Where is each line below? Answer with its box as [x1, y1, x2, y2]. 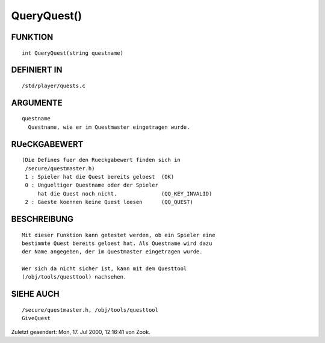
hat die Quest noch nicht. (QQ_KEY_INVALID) [37, 190, 212, 197]
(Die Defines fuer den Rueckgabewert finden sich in [22, 156, 181, 164]
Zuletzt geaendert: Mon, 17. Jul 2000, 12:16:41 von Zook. [11, 328, 150, 335]
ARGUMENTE [11, 97, 63, 108]
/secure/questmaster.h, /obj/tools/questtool [22, 306, 159, 313]
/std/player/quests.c [22, 82, 85, 89]
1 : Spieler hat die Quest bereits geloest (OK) [25, 173, 175, 180]
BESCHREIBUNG [11, 214, 74, 224]
